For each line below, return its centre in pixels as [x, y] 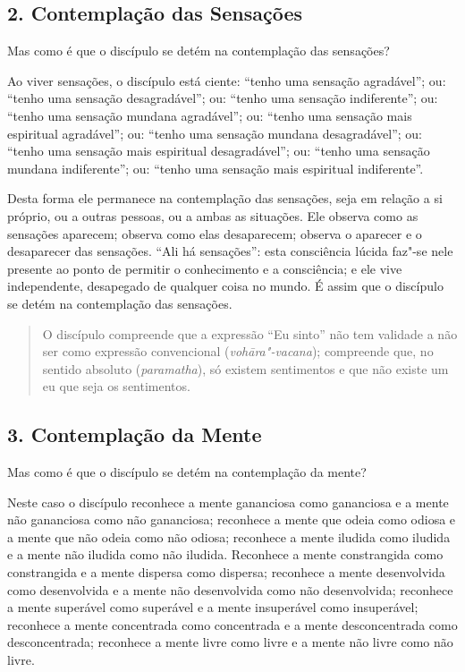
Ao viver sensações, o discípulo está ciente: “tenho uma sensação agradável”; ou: [227, 80]
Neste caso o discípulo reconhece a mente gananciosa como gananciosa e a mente [228, 502]
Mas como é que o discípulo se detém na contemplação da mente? [187, 472]
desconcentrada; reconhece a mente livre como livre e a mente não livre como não [230, 642]
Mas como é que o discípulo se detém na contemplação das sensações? [199, 51]
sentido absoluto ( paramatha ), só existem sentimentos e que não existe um [245, 368]
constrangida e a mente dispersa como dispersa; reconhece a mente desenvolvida [226, 572]
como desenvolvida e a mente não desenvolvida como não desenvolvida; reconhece [230, 589]
